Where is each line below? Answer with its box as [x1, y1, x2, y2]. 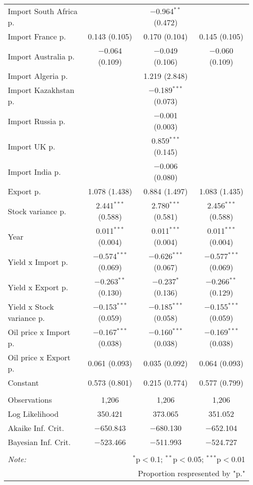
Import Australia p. [8, 50, 75, 62]
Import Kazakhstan [8, 84, 74, 95]
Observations [8, 394, 52, 405]
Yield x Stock [8, 301, 54, 312]
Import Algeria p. [8, 70, 68, 81]
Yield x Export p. [8, 281, 68, 293]
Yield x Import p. [8, 256, 68, 267]
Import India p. [8, 166, 61, 177]
